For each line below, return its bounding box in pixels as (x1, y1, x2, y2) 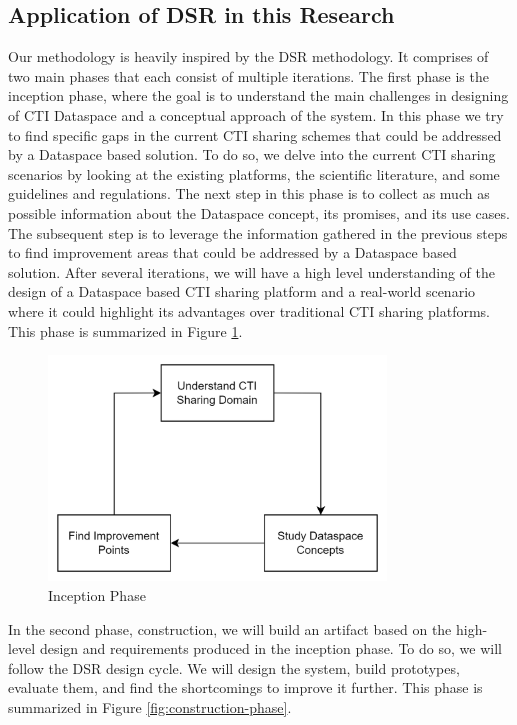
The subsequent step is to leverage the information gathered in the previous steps (8, 222, 508, 243)
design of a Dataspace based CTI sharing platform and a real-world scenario (8, 281, 476, 302)
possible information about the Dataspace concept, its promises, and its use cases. (8, 202, 510, 223)
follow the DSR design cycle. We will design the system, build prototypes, (8, 657, 460, 678)
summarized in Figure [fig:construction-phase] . (8, 696, 292, 717)
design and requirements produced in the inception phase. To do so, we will (39, 638, 502, 659)
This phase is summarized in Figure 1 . (8, 320, 243, 341)
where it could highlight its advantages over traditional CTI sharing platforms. (8, 300, 490, 321)
